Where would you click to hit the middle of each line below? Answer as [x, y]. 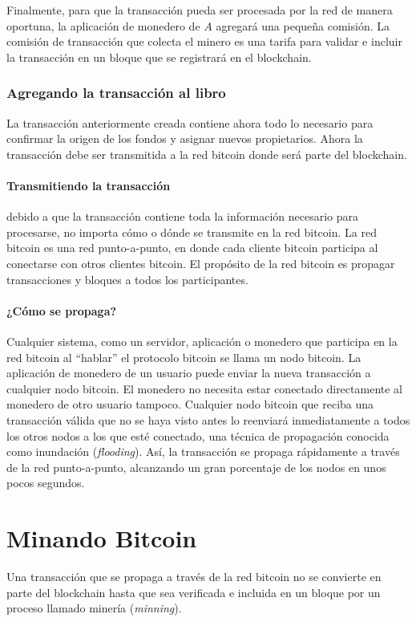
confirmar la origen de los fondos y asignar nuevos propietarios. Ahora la [185, 138]
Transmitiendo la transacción [89, 185]
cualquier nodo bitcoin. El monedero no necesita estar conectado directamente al [204, 388]
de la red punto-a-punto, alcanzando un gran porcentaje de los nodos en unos [196, 467]
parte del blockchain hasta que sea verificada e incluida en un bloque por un [194, 592]
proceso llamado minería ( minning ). [94, 608]
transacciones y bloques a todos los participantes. [127, 279]
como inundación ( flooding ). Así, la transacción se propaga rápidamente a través [203, 451]
